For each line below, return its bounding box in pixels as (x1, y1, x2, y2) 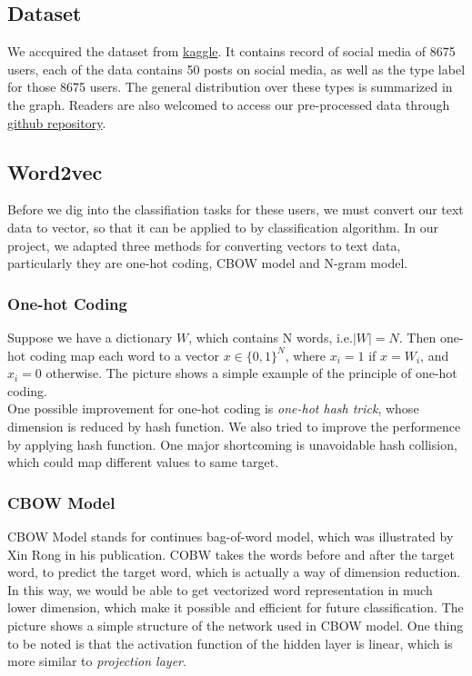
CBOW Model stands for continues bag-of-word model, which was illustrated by (7, 526, 454, 545)
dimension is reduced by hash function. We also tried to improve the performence (7, 416, 461, 435)
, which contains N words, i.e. (188, 327, 353, 346)
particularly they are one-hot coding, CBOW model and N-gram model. (7, 253, 408, 273)
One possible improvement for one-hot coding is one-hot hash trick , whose (7, 399, 419, 418)
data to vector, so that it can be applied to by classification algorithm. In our (7, 217, 439, 236)
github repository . (7, 113, 106, 132)
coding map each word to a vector (29, 345, 220, 364)
